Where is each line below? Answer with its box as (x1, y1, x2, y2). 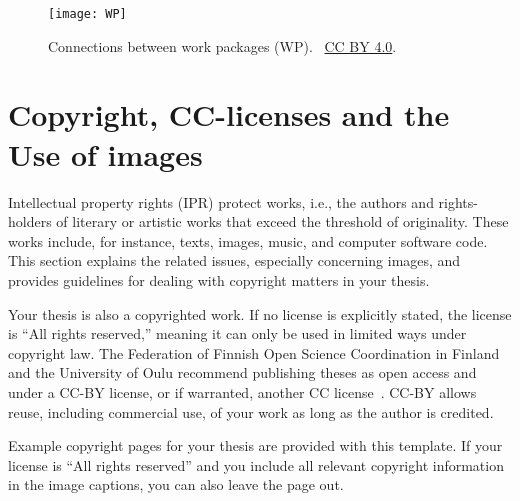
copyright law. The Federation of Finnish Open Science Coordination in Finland (8, 342, 500, 363)
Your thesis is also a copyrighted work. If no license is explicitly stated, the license (8, 303, 512, 324)
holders (8, 211, 52, 232)
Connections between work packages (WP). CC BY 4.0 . (48, 35, 397, 56)
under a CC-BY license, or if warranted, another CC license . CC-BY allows (8, 381, 477, 402)
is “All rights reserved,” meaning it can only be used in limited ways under (8, 323, 467, 344)
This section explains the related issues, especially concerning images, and (8, 250, 461, 271)
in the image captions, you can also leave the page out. (8, 474, 344, 495)
